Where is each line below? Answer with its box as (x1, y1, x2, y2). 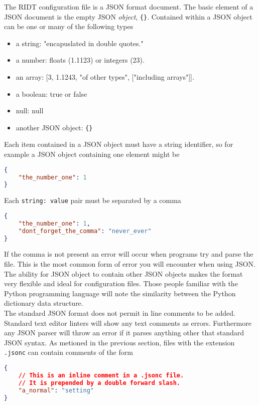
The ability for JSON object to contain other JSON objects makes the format (4, 268, 243, 279)
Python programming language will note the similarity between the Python (4, 288, 236, 298)
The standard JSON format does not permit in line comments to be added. (4, 308, 235, 318)
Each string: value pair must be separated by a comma (4, 195, 181, 206)
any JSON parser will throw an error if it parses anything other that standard (4, 327, 244, 338)
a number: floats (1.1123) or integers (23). (16, 55, 145, 65)
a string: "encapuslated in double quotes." (16, 38, 144, 48)
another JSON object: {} (16, 122, 93, 132)
